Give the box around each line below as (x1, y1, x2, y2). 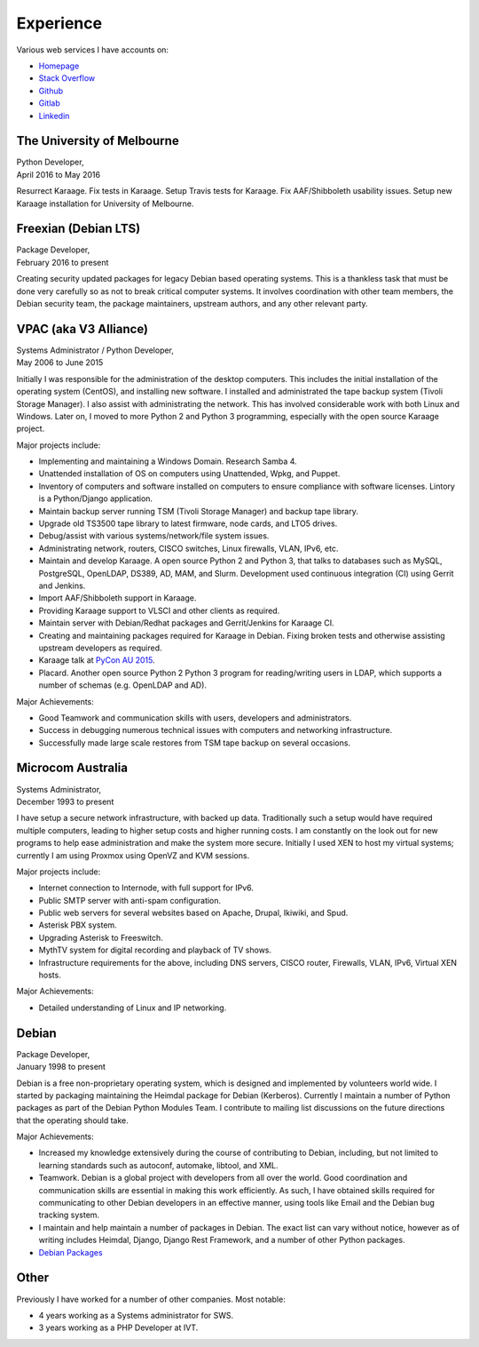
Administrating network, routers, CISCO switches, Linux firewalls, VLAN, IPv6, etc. (38, 543, 339, 554)
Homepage (38, 60, 80, 71)
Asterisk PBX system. (38, 920, 117, 930)
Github (38, 85, 64, 96)
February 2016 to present (16, 257, 109, 267)
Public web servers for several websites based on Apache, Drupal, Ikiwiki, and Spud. (38, 907, 349, 919)
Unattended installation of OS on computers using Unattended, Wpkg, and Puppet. (38, 468, 341, 479)
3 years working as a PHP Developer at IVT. (38, 1322, 199, 1333)
